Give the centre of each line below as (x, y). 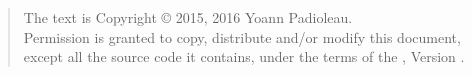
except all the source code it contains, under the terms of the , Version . (244, 56)
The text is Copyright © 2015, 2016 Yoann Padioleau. (188, 17)
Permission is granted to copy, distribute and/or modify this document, (242, 36)
